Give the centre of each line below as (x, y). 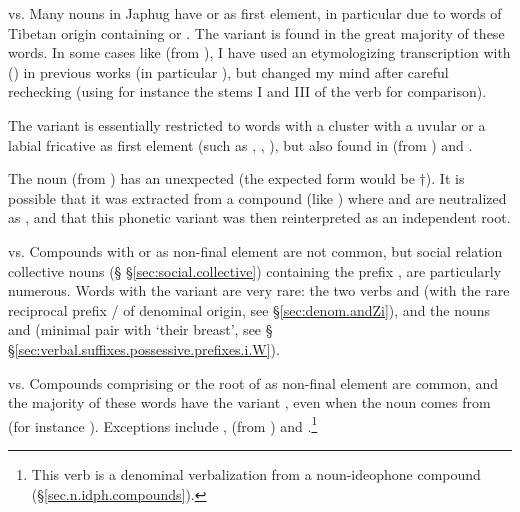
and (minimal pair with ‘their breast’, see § (140, 329)
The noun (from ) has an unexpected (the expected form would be (211, 178)
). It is (445, 178)
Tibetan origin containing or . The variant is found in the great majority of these (256, 32)
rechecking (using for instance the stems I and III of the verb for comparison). (247, 91)
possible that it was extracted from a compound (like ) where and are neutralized (257, 197)
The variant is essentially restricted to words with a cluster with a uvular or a (247, 124)
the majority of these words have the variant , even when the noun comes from (249, 402)
